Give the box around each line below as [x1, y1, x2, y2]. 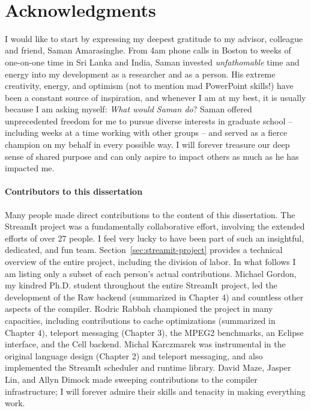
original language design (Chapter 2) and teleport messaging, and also [5, 349, 263, 362]
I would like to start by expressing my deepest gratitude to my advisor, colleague [5, 32, 303, 44]
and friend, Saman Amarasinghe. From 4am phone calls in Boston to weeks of [5, 44, 291, 56]
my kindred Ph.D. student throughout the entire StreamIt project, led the [5, 279, 277, 291]
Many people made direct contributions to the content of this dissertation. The [5, 208, 295, 221]
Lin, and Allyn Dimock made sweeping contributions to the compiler [5, 373, 258, 385]
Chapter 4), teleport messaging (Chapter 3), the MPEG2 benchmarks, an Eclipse [5, 326, 304, 338]
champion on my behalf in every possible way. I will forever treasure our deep [5, 138, 290, 151]
